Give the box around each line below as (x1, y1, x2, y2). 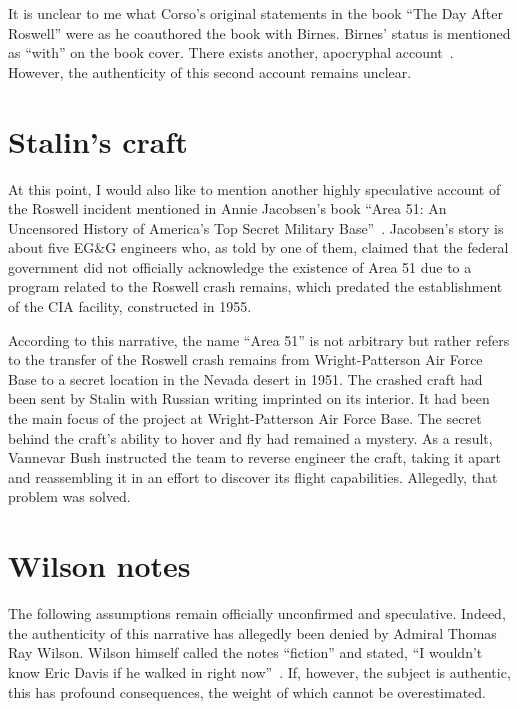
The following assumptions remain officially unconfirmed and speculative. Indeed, (8, 603, 506, 624)
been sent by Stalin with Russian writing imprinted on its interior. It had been (8, 388, 490, 409)
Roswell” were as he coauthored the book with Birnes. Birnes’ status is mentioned (8, 22, 511, 43)
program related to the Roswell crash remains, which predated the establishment (8, 276, 503, 297)
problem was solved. (8, 486, 131, 507)
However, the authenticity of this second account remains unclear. (8, 61, 412, 82)
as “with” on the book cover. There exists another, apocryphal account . (8, 42, 454, 63)
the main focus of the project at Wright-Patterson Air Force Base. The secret (8, 408, 482, 429)
